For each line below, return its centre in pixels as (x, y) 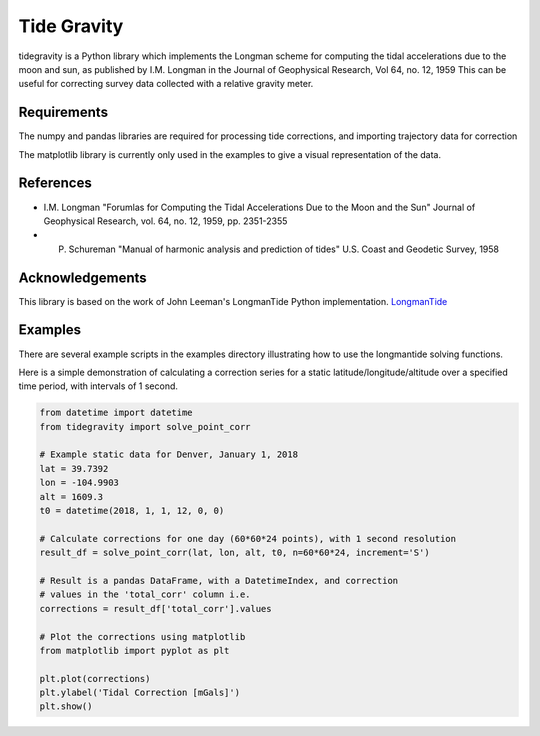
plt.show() (66, 706)
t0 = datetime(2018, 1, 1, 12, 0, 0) (132, 511)
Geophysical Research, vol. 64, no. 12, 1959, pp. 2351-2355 (165, 221)
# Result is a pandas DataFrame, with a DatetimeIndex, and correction (219, 580)
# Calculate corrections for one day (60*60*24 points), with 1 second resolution (248, 538)
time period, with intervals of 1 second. (98, 386)
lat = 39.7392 (74, 468)
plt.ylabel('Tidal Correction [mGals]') (139, 693)
